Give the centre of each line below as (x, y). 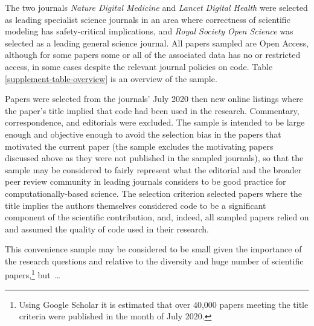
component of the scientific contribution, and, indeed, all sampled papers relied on (157, 217)
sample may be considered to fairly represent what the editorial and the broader (153, 169)
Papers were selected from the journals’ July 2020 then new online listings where (154, 99)
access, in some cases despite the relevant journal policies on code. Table (139, 66)
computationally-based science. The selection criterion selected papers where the (154, 193)
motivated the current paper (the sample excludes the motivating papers (139, 146)
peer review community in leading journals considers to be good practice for (146, 181)
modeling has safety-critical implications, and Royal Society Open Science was (149, 31)
